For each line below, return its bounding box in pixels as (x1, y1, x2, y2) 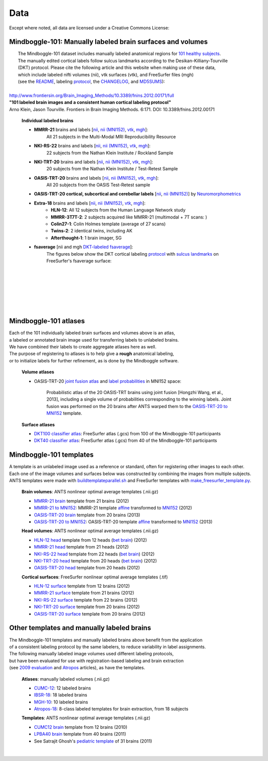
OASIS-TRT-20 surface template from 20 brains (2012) (34, 611, 146, 617)
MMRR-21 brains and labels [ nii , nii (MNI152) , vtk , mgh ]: (34, 127, 148, 133)
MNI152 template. (46, 410, 82, 416)
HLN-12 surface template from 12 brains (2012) (34, 583, 130, 589)
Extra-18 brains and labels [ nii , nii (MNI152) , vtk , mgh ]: (34, 200, 146, 206)
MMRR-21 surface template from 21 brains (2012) (34, 590, 134, 596)
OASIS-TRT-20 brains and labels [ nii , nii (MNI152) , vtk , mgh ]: (34, 175, 159, 181)
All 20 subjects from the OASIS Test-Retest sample (46, 182, 150, 188)
